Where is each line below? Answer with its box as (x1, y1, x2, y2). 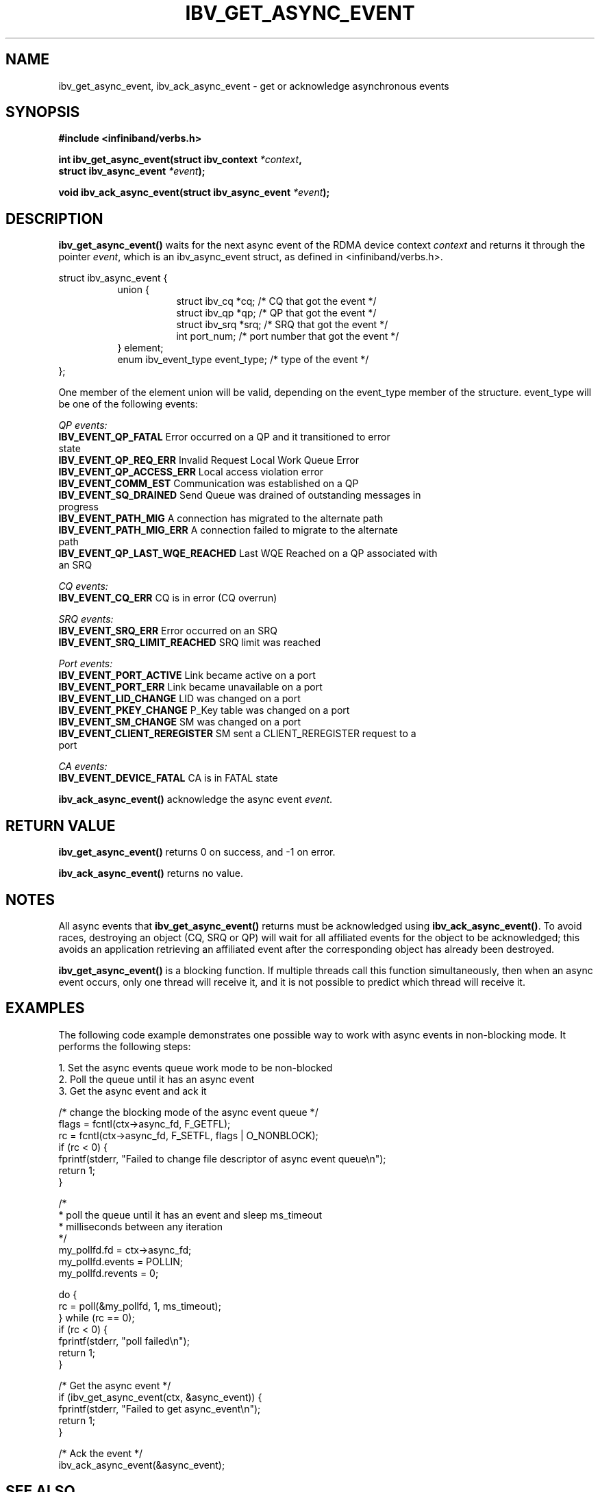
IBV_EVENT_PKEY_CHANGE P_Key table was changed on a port (58, 704, 350, 717)
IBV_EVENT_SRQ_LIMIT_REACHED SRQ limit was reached (58, 636, 321, 649)
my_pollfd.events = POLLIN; (58, 1255, 184, 1267)
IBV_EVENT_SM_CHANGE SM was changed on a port (58, 716, 301, 728)
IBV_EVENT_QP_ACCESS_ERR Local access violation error (58, 466, 324, 478)
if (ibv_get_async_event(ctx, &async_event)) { (58, 1391, 262, 1403)
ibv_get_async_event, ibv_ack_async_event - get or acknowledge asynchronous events (58, 79, 449, 92)
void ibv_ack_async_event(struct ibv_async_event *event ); (58, 186, 330, 199)
